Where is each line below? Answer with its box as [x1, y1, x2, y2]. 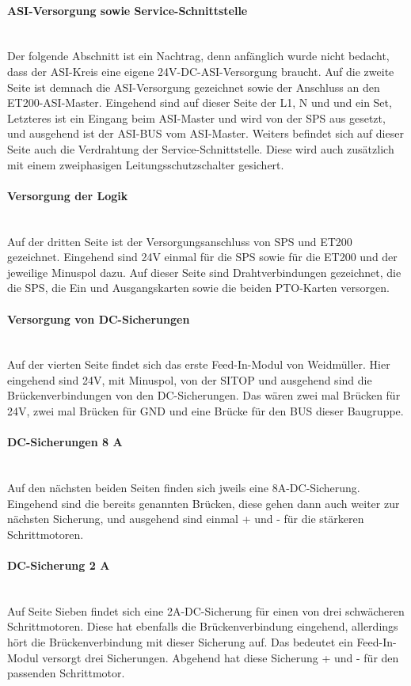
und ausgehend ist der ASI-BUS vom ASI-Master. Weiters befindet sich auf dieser [7, 125, 404, 142]
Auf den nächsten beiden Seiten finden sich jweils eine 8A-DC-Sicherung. [7, 479, 360, 496]
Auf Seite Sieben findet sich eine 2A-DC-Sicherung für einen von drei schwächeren [7, 602, 405, 619]
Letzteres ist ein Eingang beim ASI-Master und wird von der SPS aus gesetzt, [7, 109, 386, 126]
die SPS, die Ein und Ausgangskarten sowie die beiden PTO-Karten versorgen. [7, 279, 390, 296]
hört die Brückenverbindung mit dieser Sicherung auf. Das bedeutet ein [7, 634, 353, 650]
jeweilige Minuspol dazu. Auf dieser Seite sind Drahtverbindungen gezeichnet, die [7, 263, 401, 280]
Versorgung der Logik [7, 187, 128, 203]
